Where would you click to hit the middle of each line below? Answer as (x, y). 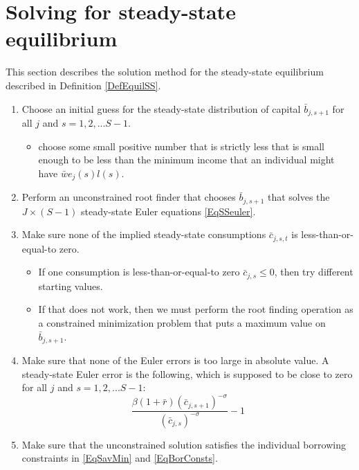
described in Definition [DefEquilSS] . (83, 85)
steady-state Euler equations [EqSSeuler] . (168, 211)
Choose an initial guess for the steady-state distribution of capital (161, 108)
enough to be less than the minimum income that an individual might (186, 160)
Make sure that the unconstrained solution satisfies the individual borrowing (184, 444)
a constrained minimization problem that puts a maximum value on (182, 322)
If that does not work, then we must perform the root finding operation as (196, 309)
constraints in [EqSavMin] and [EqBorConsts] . (120, 458)
